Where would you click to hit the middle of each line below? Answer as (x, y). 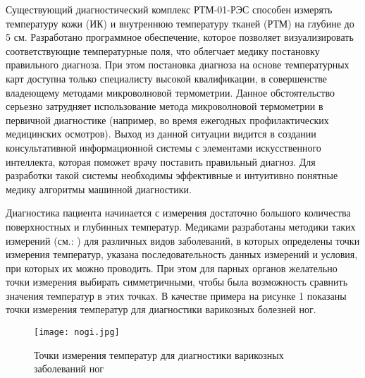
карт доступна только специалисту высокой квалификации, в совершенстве (166, 78)
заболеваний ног (69, 368)
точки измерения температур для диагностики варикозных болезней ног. (161, 309)
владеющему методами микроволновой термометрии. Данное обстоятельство (170, 92)
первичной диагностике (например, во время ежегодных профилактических (167, 120)
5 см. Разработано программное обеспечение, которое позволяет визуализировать (180, 37)
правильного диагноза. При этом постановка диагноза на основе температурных (178, 65)
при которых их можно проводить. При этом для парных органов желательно (172, 268)
